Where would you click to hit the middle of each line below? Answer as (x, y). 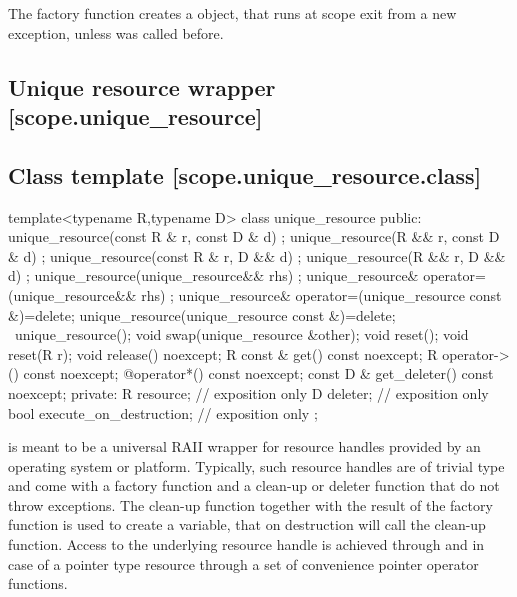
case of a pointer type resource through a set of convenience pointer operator (243, 563)
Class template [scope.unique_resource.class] (245, 174)
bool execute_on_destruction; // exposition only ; (163, 412)
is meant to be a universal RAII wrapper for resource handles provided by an (244, 446)
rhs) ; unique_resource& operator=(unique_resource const (321, 294)
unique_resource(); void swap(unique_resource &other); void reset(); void (241, 334)
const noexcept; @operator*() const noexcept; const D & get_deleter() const (258, 373)
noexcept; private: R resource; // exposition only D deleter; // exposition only (248, 392)
